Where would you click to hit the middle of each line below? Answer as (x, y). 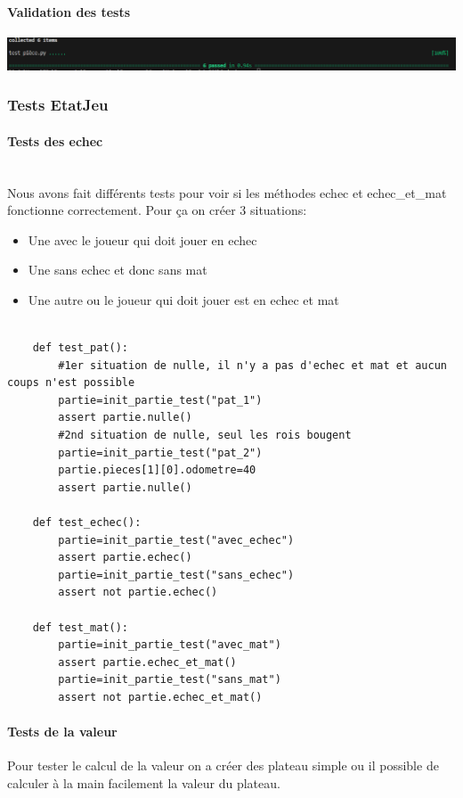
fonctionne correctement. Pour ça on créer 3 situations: (157, 210)
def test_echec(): (87, 523)
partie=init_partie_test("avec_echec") (176, 540)
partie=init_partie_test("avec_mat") (170, 645)
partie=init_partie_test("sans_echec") (176, 575)
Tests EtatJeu (58, 105)
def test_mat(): (81, 627)
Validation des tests (69, 11)
